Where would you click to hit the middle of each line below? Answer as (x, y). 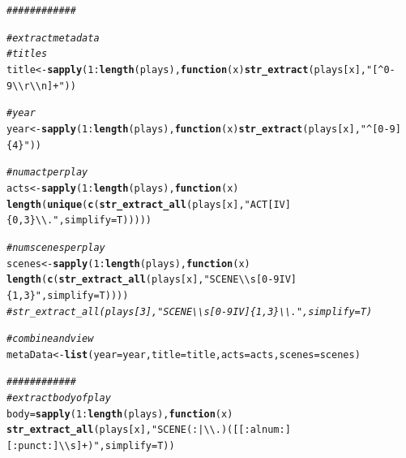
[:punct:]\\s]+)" (53, 446)
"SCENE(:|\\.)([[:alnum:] (221, 430)
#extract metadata (53, 38)
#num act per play (47, 173)
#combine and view (50, 339)
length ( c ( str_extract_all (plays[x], (105, 280)
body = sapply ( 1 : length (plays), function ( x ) (120, 414)
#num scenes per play (56, 247)
